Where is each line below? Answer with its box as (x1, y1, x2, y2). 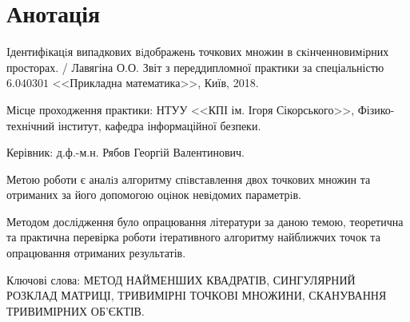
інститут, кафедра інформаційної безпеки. (58, 117, 261, 133)
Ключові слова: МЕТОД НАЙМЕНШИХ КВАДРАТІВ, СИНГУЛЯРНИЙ (6, 271, 356, 288)
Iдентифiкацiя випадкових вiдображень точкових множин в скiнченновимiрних (6, 43, 389, 60)
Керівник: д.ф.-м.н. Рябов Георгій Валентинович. (6, 144, 245, 161)
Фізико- (357, 101, 395, 117)
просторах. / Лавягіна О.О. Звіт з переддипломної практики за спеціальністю (6, 58, 384, 75)
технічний (6, 117, 55, 133)
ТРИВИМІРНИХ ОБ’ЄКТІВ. (6, 302, 145, 319)
